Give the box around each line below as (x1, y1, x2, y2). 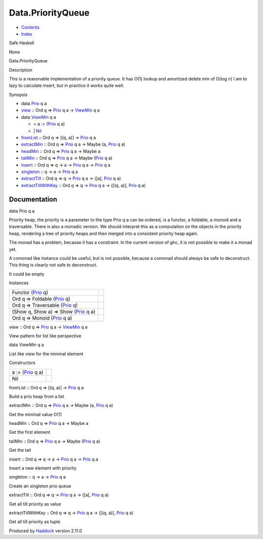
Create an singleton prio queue (9, 483, 72, 489)
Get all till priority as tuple (9, 519, 60, 525)
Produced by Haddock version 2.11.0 (9, 528, 82, 534)
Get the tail (9, 447, 31, 453)
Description (9, 67, 33, 73)
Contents (21, 24, 40, 30)
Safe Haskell (9, 40, 34, 46)
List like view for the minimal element (9, 351, 84, 357)
